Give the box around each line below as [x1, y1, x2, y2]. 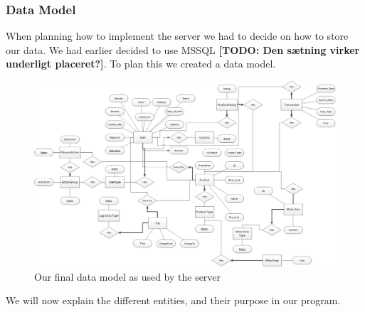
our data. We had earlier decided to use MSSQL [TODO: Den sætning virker [6, 42, 360, 57]
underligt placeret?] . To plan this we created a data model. [6, 56, 276, 71]
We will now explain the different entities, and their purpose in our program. [6, 293, 341, 308]
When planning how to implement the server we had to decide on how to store [6, 28, 349, 43]
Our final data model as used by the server [34, 269, 221, 284]
